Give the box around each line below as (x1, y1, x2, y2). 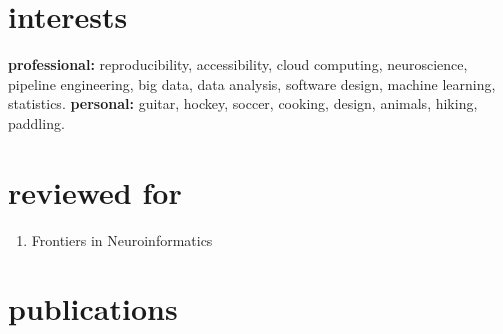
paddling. (8, 112, 65, 133)
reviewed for (8, 171, 182, 212)
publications (8, 288, 178, 329)
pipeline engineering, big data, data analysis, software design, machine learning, (8, 73, 496, 94)
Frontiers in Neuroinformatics (31, 229, 213, 250)
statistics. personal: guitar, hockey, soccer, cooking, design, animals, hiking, (8, 93, 478, 114)
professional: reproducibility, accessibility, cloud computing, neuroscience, (8, 54, 468, 75)
